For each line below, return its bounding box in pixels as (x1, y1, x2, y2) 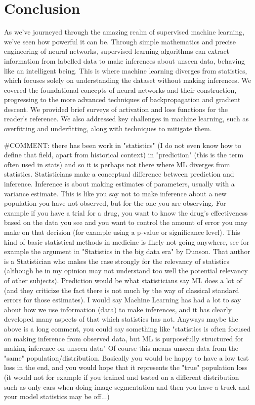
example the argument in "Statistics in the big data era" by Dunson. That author (4, 246, 251, 257)
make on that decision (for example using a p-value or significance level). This (4, 227, 240, 237)
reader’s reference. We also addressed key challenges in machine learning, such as (4, 113, 249, 124)
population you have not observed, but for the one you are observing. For (4, 198, 226, 208)
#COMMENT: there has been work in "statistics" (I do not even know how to (4, 140, 242, 150)
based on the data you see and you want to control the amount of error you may (4, 217, 248, 227)
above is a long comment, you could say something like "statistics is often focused (4, 323, 251, 333)
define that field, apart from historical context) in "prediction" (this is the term (4, 149, 244, 160)
